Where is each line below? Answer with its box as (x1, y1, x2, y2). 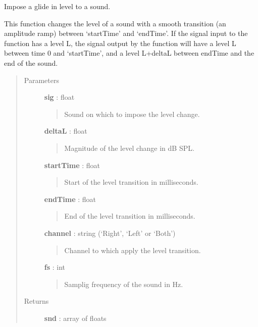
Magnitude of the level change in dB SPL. (64, 142, 194, 153)
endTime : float (44, 193, 96, 204)
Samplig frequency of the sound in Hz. (64, 278, 183, 289)
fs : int (44, 262, 66, 272)
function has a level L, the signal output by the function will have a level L (4, 37, 236, 48)
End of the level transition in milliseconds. (64, 211, 195, 221)
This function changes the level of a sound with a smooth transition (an (4, 18, 226, 28)
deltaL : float (44, 126, 87, 136)
